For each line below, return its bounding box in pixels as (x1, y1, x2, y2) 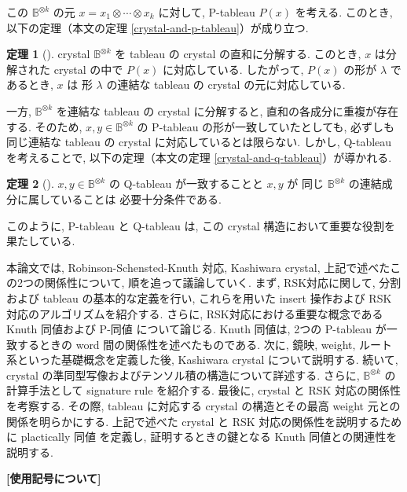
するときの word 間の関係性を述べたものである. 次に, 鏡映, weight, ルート (16, 336, 393, 352)
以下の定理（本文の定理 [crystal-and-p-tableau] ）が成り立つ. (6, 19, 309, 35)
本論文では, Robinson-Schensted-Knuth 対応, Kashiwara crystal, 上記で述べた (6, 259, 390, 275)
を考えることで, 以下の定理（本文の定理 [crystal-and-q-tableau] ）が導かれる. (6, 149, 392, 165)
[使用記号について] (6, 470, 101, 486)
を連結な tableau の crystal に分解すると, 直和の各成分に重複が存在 (56, 102, 398, 119)
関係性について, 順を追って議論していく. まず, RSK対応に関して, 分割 (44, 274, 401, 291)
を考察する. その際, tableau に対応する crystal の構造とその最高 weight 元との (6, 398, 401, 414)
